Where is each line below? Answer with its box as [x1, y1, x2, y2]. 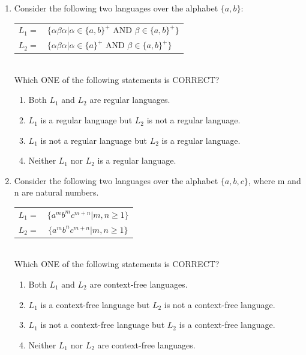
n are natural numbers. [14, 186, 99, 199]
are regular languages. [89, 93, 170, 106]
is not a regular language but [40, 134, 147, 146]
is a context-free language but [40, 298, 150, 310]
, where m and [248, 174, 301, 187]
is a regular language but [40, 114, 133, 126]
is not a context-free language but [40, 318, 165, 331]
